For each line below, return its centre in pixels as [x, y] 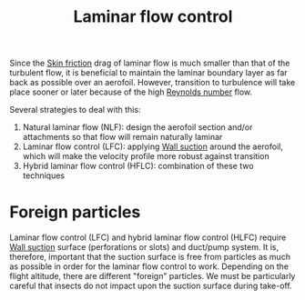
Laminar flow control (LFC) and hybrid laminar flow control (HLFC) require [148, 237]
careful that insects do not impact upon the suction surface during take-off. [151, 286]
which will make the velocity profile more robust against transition [146, 156]
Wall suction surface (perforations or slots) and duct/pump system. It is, [144, 247]
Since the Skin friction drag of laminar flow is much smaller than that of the [150, 63]
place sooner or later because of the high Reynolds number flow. [131, 92]
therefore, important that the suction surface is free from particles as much [150, 257]
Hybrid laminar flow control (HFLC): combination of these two [138, 166]
